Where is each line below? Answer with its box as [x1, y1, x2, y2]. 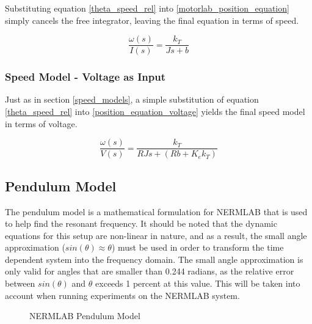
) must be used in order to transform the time [111, 241, 284, 254]
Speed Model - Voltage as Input [5, 69, 165, 84]
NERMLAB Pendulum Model [29, 309, 140, 322]
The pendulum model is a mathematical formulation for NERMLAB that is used [5, 205, 308, 218]
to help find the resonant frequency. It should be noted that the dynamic [5, 217, 277, 230]
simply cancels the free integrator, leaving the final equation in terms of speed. [5, 13, 299, 26]
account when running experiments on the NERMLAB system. [5, 289, 240, 301]
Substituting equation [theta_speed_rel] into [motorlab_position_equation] [5, 2, 289, 14]
